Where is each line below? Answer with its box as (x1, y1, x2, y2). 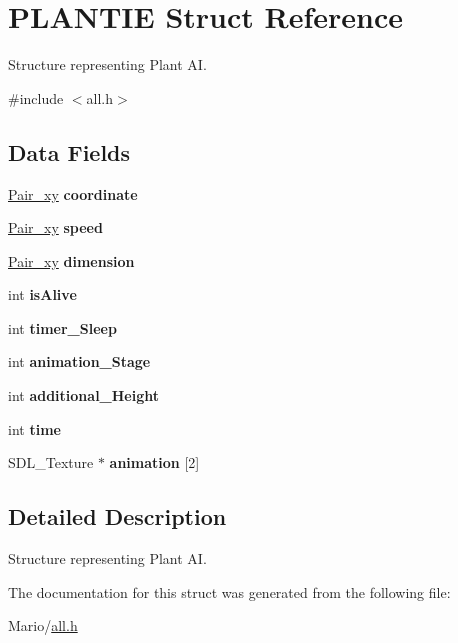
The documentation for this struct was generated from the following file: (8, 581, 451, 602)
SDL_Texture (8, 452, 94, 473)
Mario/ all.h (8, 615, 78, 636)
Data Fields (8, 136, 131, 167)
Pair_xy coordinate (8, 183, 138, 204)
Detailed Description (8, 501, 227, 532)
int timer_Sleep (8, 317, 117, 338)
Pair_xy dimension (8, 250, 135, 271)
